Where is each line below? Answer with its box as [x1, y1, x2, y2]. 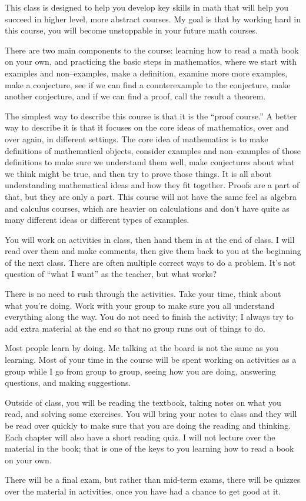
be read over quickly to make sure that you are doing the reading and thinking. [5, 419, 291, 431]
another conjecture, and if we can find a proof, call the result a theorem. [5, 90, 266, 102]
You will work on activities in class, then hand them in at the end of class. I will [5, 233, 295, 245]
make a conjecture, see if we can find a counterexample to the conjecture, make [5, 78, 291, 91]
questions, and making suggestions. [5, 376, 131, 389]
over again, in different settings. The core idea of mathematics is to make [5, 132, 268, 145]
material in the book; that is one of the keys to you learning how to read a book [5, 442, 294, 455]
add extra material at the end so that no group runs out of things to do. [5, 322, 265, 334]
